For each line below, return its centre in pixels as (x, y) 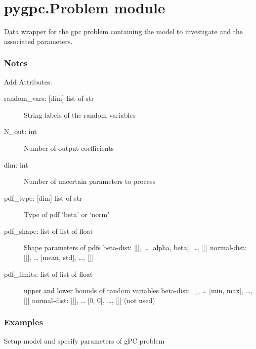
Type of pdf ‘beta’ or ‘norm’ (67, 214)
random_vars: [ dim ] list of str (49, 98)
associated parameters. (38, 41)
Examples (23, 322)
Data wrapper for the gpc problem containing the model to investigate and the (124, 31)
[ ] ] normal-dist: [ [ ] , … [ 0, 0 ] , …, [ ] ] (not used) (89, 300)
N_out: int (21, 131)
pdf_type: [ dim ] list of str (43, 197)
